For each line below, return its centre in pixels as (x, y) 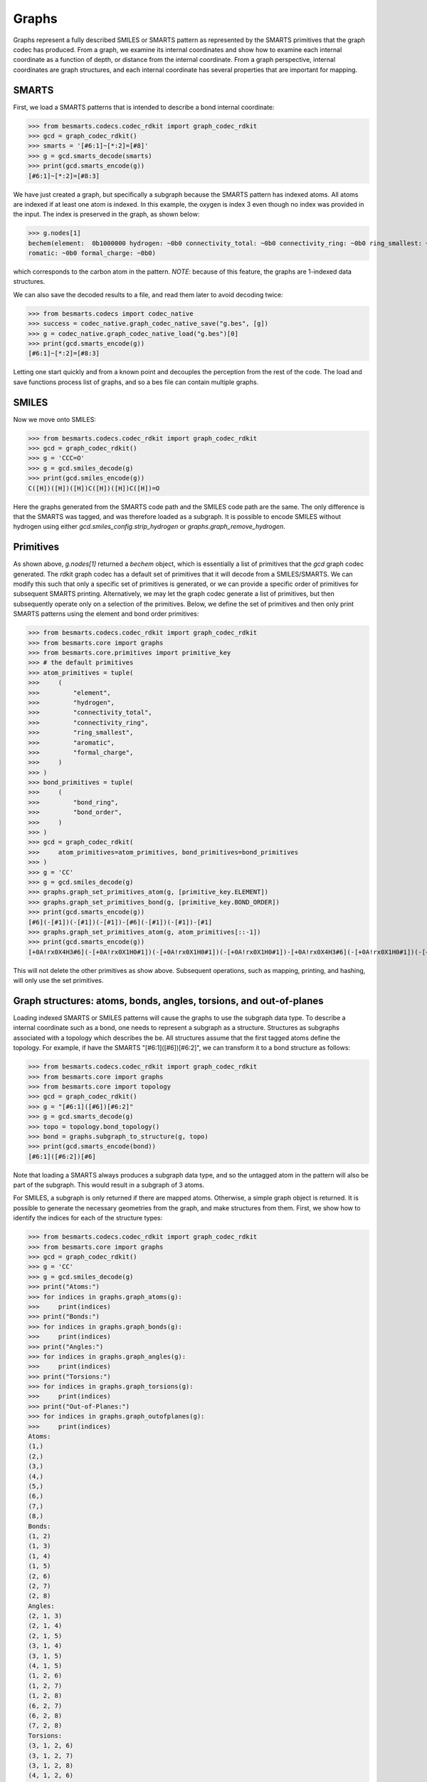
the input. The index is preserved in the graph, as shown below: (106, 215)
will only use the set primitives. (58, 981)
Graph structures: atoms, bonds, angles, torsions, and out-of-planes (168, 1000)
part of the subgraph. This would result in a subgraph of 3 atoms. (109, 1185)
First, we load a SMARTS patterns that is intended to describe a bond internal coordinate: (144, 107)
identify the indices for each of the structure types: (88, 1218)
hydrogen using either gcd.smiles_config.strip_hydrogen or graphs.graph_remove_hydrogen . (149, 527)
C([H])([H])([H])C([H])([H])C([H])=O (94, 488)
